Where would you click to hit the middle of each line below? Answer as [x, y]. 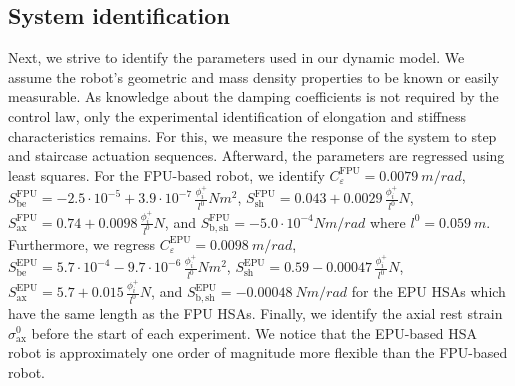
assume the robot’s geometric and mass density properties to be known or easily [253, 76]
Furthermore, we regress [82, 243]
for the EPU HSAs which [428, 291]
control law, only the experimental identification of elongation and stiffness [237, 115]
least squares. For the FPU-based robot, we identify [166, 174]
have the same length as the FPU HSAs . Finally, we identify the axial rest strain [255, 312]
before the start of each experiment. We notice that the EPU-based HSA [254, 332]
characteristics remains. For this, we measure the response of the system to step [252, 135]
